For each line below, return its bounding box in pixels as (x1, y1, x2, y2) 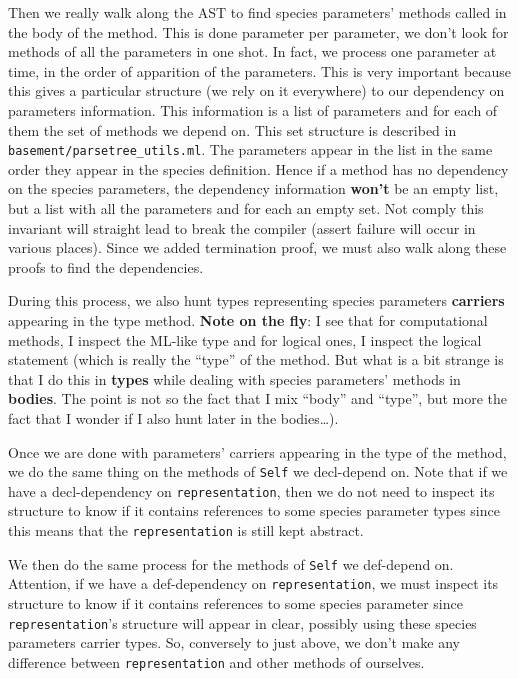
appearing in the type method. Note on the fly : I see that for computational (8, 309, 488, 330)
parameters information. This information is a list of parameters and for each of (8, 99, 498, 120)
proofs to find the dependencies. (8, 256, 204, 277)
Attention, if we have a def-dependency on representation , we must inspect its (8, 573, 499, 594)
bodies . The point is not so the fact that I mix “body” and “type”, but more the (8, 388, 508, 409)
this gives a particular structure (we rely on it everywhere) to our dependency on (8, 80, 505, 101)
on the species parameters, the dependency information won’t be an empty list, (8, 178, 499, 199)
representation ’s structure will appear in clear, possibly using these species (8, 612, 477, 633)
